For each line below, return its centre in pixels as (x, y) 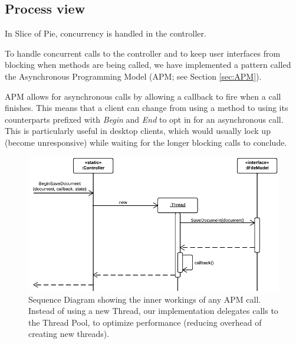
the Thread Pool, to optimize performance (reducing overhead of (145, 322)
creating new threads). (69, 334)
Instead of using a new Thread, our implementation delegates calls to (153, 311)
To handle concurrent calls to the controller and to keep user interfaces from (143, 53)
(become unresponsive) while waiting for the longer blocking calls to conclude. (146, 142)
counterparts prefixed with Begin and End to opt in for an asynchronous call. (144, 119)
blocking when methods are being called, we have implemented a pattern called (148, 65)
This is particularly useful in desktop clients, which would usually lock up (138, 131)
